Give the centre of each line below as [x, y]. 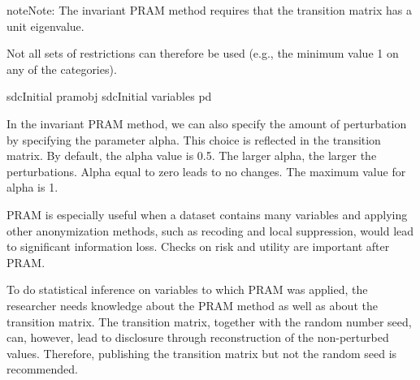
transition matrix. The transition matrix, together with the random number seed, [209, 321]
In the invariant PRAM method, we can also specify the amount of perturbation [207, 123]
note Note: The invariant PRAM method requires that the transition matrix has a [210, 10]
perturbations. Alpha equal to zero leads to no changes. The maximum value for [206, 171]
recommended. [42, 369]
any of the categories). [62, 69]
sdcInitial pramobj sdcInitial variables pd [109, 96]
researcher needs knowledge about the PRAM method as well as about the [192, 305]
